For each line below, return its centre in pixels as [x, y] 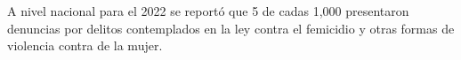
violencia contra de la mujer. [85, 45]
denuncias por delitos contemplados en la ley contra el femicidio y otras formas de [231, 28]
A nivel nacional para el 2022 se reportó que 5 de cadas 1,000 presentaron [208, 11]
